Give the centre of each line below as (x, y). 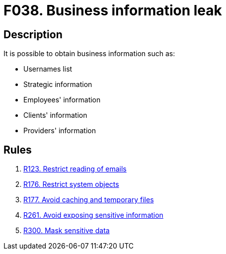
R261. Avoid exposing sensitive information (93, 215)
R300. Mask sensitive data (67, 231)
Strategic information (58, 85)
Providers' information (60, 131)
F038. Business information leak (113, 10)
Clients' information (55, 115)
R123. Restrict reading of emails (75, 169)
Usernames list (48, 69)
